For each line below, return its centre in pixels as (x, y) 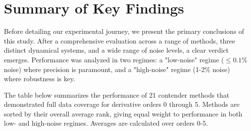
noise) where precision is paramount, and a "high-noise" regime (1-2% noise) (117, 69)
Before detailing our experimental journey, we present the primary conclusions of (124, 31)
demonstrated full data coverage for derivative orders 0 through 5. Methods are (122, 104)
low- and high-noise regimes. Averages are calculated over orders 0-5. (106, 123)
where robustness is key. (40, 79)
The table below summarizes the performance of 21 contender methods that (117, 95)
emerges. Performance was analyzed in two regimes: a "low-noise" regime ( (114, 59)
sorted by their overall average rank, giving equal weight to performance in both (123, 113)
